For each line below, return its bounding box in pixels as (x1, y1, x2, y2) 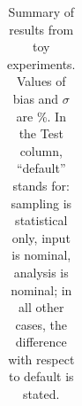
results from (9, 20, 74, 38)
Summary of (8, 3, 75, 20)
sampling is (11, 193, 72, 212)
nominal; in (11, 280, 72, 299)
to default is (8, 367, 74, 386)
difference (15, 332, 67, 351)
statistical (15, 211, 68, 230)
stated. (23, 385, 60, 403)
